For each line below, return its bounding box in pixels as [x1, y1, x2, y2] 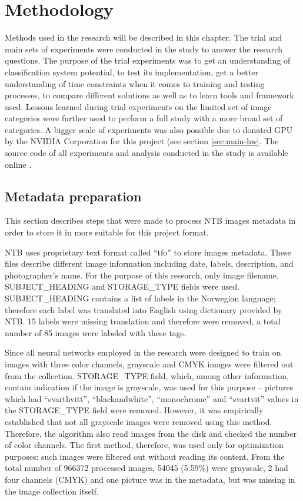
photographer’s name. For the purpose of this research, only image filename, [5, 268, 279, 281]
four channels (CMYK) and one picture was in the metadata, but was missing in [5, 473, 295, 485]
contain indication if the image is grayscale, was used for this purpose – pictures [5, 381, 294, 393]
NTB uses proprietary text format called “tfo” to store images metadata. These [5, 245, 291, 258]
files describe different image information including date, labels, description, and [5, 257, 294, 270]
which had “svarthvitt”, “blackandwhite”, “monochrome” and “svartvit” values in [5, 392, 299, 404]
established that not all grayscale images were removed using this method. [5, 415, 272, 427]
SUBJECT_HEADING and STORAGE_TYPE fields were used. [5, 280, 240, 293]
